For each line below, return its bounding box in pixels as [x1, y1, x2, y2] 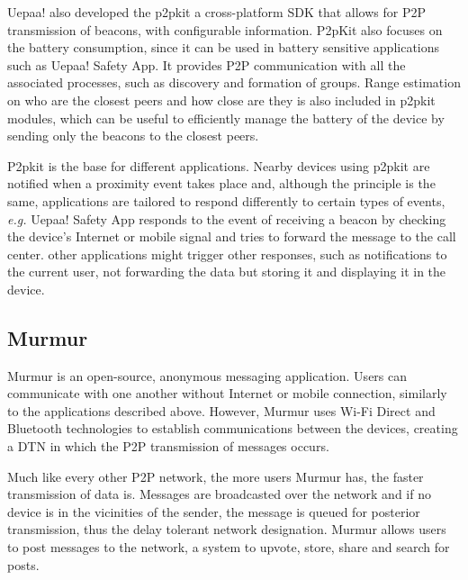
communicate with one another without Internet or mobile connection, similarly [7, 384, 447, 403]
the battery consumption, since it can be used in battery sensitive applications [7, 38, 440, 57]
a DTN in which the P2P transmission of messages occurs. [7, 437, 329, 456]
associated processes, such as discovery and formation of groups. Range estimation [7, 73, 461, 92]
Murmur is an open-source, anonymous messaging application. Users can [7, 366, 408, 385]
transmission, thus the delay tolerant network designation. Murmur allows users [7, 520, 446, 539]
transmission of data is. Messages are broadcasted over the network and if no [7, 485, 431, 503]
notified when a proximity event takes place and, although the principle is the [7, 174, 436, 193]
